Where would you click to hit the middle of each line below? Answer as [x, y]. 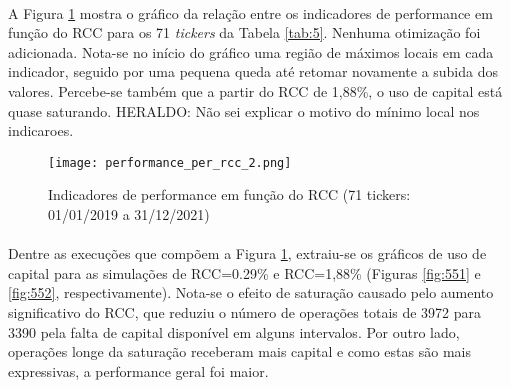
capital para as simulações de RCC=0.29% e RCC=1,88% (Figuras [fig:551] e [244, 272]
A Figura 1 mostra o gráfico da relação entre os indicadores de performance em [250, 12]
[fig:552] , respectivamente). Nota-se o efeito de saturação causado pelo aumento [251, 292]
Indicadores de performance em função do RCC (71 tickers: [229, 194]
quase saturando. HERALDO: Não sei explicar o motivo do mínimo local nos [244, 110]
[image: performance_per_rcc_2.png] [170, 162]
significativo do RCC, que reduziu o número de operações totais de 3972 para [245, 311]
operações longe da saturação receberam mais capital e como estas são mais [239, 351]
